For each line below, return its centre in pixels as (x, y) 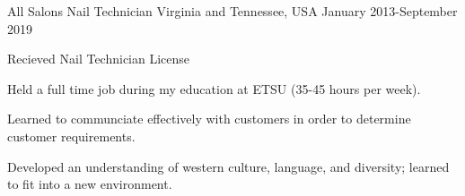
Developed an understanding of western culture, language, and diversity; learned (228, 166)
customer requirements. (71, 136)
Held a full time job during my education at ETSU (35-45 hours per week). (214, 88)
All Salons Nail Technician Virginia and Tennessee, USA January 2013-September (232, 11)
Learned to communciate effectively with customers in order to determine (209, 119)
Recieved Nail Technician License (99, 59)
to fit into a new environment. (90, 184)
